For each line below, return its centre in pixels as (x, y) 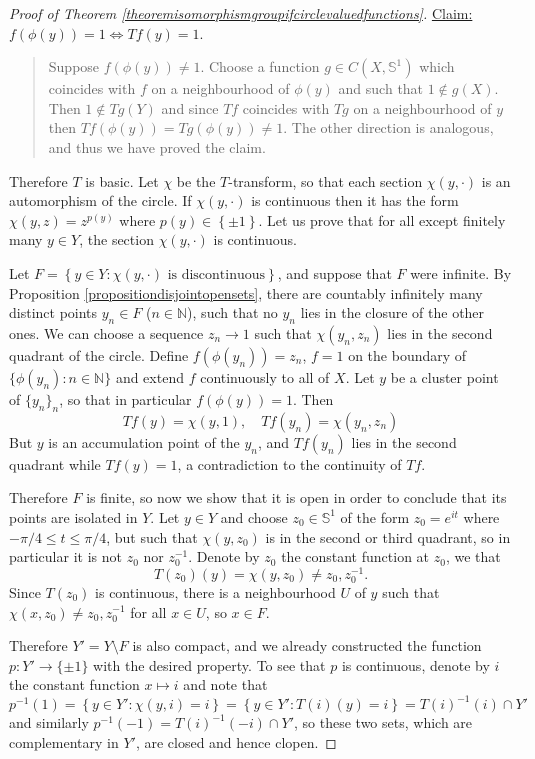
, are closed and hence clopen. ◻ (236, 741)
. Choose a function (260, 66)
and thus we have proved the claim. (157, 146)
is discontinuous (216, 274)
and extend (149, 376)
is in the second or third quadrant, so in (388, 536)
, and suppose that (334, 272)
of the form (375, 516)
